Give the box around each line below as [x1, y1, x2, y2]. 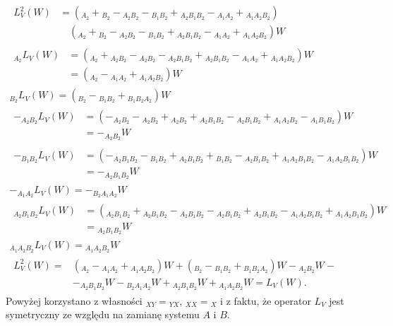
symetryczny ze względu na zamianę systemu [6, 307, 200, 322]
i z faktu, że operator [220, 293, 311, 308]
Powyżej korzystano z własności [6, 293, 143, 308]
